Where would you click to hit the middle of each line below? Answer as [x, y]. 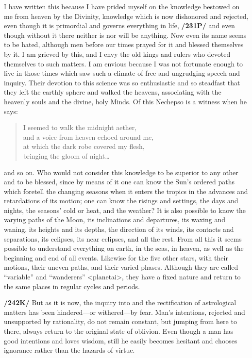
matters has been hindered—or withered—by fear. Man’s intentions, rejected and [125, 312]
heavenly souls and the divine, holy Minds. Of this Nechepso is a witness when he [125, 101]
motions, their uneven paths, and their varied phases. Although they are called [121, 267]
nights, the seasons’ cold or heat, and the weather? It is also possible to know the [125, 210]
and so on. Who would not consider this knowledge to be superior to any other [121, 172]
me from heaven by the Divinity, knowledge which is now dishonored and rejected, [126, 16]
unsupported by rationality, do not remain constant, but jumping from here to [120, 321]
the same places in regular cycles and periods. [72, 286]
